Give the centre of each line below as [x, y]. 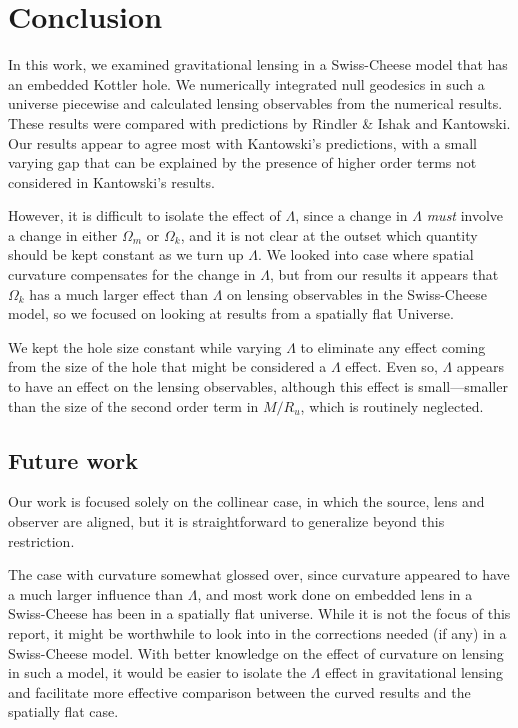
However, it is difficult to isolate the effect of [144, 215]
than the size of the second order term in [133, 405]
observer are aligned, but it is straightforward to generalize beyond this [226, 521]
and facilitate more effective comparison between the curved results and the [239, 691]
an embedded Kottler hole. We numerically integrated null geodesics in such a [246, 83]
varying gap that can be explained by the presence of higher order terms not [242, 162]
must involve [465, 215]
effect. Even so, [391, 366]
